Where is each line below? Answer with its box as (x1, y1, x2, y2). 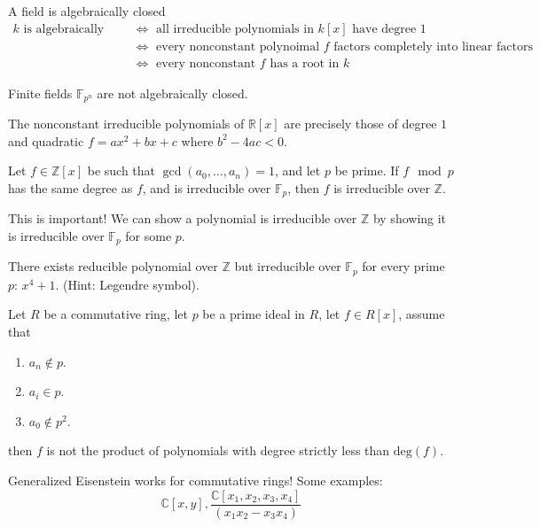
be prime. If (334, 161, 399, 180)
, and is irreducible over (142, 178, 271, 197)
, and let (274, 161, 321, 180)
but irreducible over (234, 257, 341, 275)
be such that (87, 161, 156, 180)
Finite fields (8, 83, 73, 102)
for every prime (362, 257, 445, 275)
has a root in (270, 57, 340, 70)
